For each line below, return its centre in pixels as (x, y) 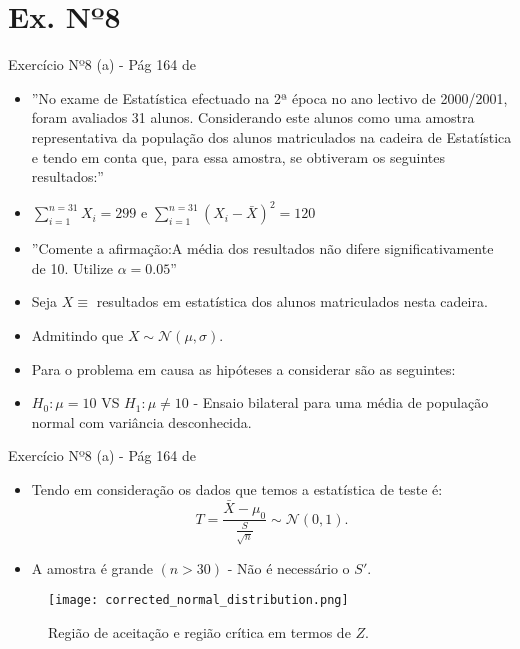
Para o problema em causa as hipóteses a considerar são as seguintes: (243, 368)
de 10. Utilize (72, 267)
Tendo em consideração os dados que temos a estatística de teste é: (237, 488)
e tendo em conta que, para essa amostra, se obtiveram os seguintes (238, 156)
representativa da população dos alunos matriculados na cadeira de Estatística (271, 136)
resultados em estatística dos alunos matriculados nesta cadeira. (292, 301)
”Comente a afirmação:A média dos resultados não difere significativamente (262, 248)
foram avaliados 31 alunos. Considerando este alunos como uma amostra (253, 117)
